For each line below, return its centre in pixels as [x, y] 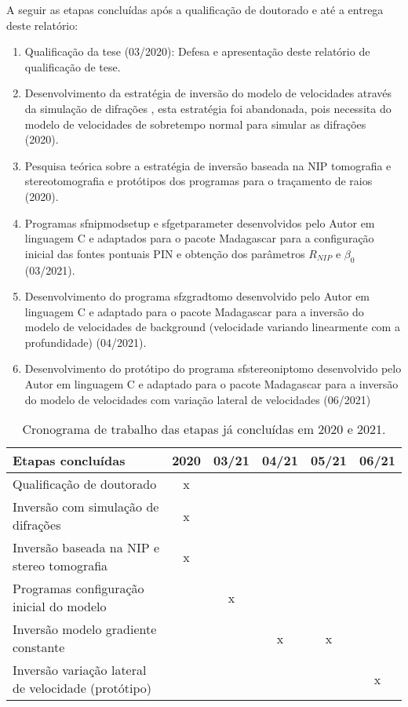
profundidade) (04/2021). [86, 342]
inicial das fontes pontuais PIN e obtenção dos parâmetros [165, 253]
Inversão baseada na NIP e [86, 548]
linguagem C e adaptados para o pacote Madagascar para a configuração [199, 238]
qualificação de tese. [73, 66]
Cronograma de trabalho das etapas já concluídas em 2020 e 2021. [204, 429]
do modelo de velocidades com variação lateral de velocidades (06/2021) [198, 399]
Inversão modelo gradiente [85, 629]
